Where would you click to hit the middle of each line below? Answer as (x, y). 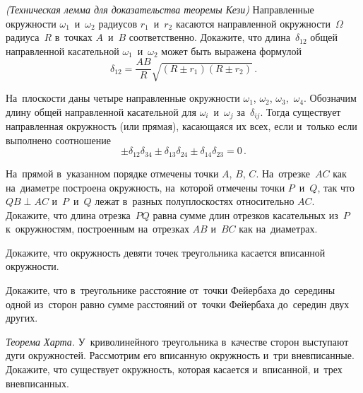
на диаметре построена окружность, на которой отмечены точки (145, 187)
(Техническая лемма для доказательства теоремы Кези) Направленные (160, 9)
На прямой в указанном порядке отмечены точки (112, 173)
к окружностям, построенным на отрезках (97, 229)
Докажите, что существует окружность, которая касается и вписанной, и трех (174, 369)
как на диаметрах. (278, 229)
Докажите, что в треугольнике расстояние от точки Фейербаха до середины (171, 290)
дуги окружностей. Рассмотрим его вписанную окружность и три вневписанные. (180, 355)
